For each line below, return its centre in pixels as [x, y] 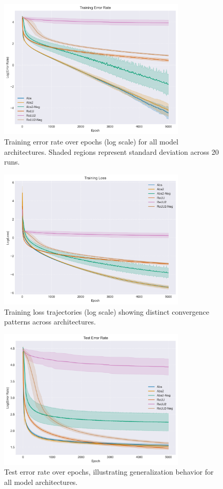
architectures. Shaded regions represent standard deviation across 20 [111, 151]
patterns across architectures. [50, 322]
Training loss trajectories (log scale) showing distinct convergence [107, 311]
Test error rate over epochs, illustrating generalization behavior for [109, 472]
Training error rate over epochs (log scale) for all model [91, 141]
